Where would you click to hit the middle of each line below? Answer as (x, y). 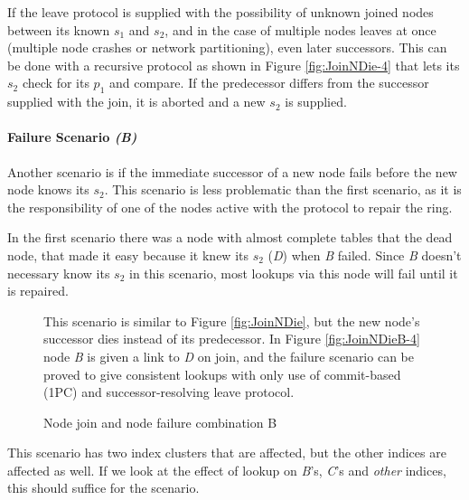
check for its (56, 83)
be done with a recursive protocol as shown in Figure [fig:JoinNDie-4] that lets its (234, 65)
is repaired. (38, 291)
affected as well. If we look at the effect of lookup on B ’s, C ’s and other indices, (227, 470)
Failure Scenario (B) (72, 137)
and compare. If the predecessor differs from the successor (269, 83)
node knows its (48, 189)
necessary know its (59, 273)
